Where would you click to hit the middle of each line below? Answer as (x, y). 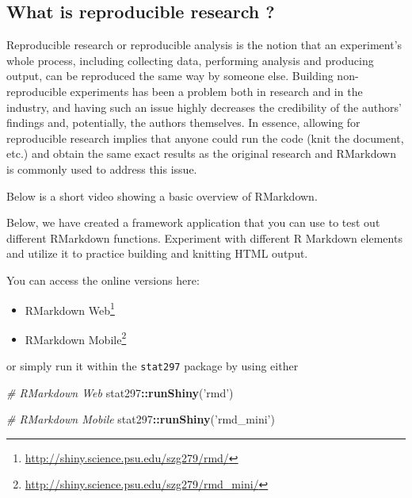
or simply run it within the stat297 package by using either (153, 366)
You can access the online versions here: (103, 280)
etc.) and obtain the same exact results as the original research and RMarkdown (201, 153)
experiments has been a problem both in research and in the (216, 91)
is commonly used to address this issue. (102, 169)
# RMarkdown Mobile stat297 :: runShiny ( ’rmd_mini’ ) (141, 419)
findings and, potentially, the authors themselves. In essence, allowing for (183, 123)
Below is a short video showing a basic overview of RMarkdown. (162, 195)
